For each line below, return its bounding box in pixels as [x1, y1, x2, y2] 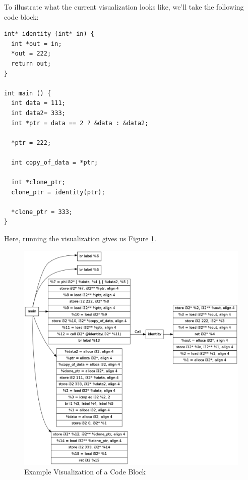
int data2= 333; [11, 109, 66, 117]
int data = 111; [11, 99, 66, 107]
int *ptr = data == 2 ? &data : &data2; [11, 119, 149, 127]
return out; [11, 60, 51, 67]
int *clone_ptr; [11, 179, 66, 186]
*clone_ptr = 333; [11, 208, 73, 216]
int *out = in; [11, 40, 62, 47]
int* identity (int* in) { [4, 30, 94, 38]
